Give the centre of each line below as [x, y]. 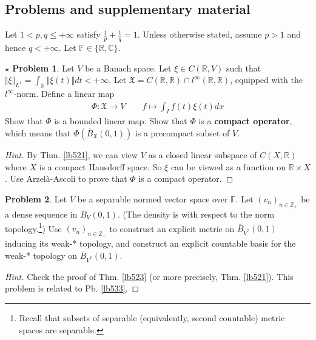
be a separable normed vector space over [153, 198]
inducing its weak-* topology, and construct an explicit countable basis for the [150, 243]
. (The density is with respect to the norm [196, 214]
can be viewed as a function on [228, 166]
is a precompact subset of [182, 133]
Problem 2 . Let [36, 198]
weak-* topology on [41, 255]
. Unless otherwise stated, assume [200, 34]
